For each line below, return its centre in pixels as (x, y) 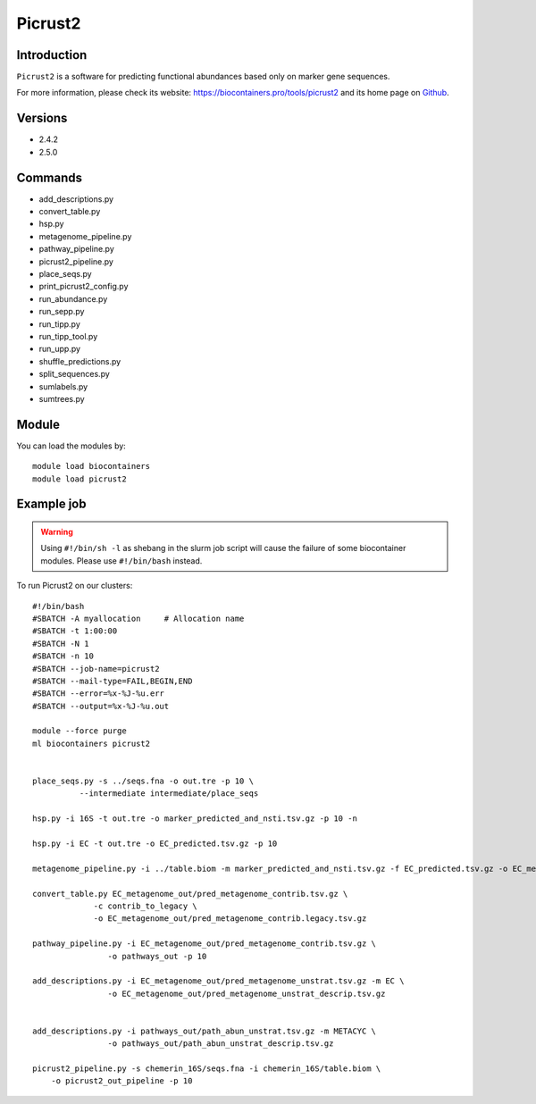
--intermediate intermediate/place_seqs (169, 794)
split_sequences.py (75, 374)
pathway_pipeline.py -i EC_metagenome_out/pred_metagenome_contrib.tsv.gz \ (205, 944)
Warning (57, 532)
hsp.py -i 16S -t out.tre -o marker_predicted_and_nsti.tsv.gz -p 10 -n (195, 819)
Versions (42, 118)
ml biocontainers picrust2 (92, 743)
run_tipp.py (59, 324)
